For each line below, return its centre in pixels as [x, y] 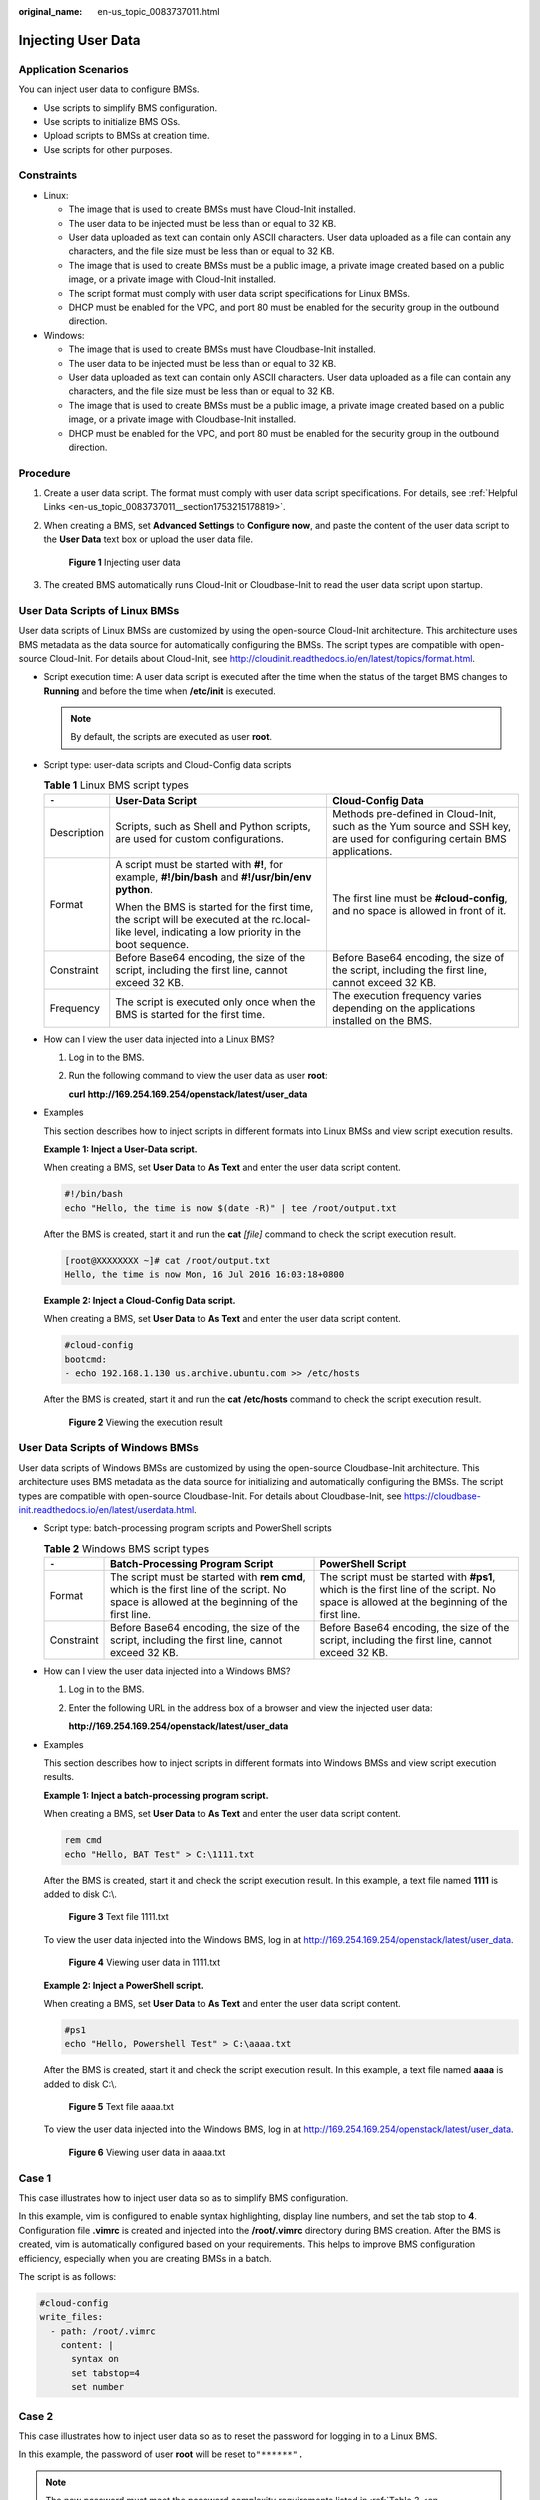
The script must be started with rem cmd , [208, 1577]
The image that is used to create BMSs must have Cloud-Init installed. [212, 209]
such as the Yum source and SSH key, [421, 826]
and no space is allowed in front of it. [419, 910]
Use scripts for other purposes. [108, 149]
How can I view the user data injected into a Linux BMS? [159, 1039]
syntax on [95, 2359]
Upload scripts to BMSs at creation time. [126, 136]
